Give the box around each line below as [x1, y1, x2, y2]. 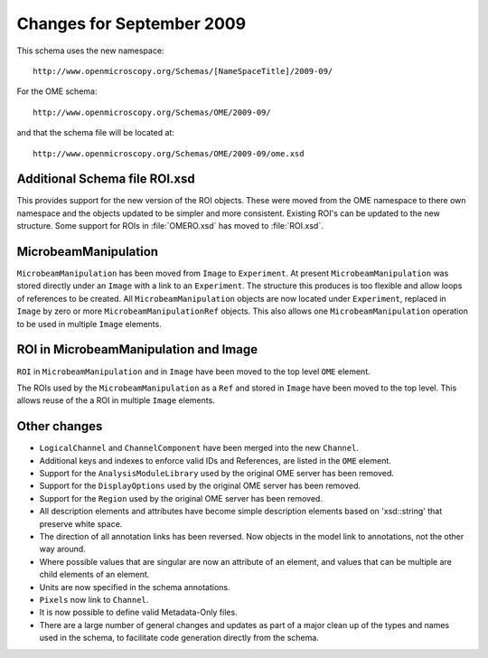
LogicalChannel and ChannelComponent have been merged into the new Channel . [39, 443, 359, 454]
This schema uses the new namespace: [16, 45, 164, 56]
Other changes [16, 418, 103, 434]
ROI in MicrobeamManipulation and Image [16, 342, 258, 357]
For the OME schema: [16, 86, 98, 97]
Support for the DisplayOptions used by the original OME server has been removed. [39, 480, 361, 492]
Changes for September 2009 [16, 14, 247, 33]
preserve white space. [39, 518, 123, 529]
